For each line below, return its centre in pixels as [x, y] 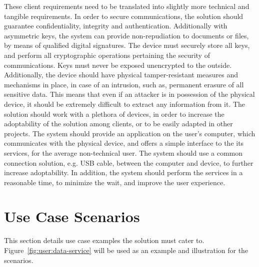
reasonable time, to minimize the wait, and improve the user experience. [115, 182]
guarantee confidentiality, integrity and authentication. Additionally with [116, 26]
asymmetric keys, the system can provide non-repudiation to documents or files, [126, 35]
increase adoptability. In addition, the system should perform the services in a [123, 172]
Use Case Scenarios [72, 216]
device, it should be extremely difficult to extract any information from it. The [125, 104]
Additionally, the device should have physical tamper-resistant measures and [121, 75]
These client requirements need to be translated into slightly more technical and [127, 6]
